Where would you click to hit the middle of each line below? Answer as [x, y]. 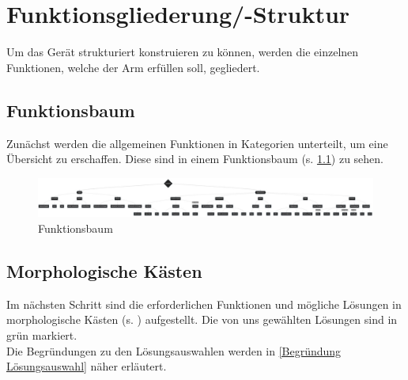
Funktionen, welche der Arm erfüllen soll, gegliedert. [133, 67]
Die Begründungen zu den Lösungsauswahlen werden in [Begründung [174, 350]
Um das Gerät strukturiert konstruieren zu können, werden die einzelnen [183, 52]
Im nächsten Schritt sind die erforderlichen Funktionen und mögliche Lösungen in [204, 304]
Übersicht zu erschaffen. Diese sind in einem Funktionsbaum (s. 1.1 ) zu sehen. [195, 159]
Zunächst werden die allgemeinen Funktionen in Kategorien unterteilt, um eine [197, 143]
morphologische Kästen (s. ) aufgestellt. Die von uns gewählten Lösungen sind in [202, 319]
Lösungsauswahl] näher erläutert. [87, 366]
